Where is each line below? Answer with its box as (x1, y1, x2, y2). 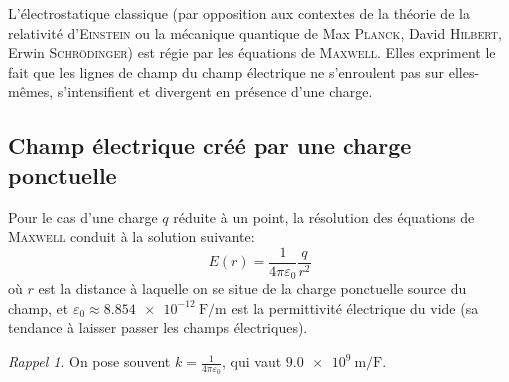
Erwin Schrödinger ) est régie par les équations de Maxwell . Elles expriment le (8, 42, 496, 63)
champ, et (8, 297, 69, 318)
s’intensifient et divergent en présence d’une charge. (57, 81, 373, 102)
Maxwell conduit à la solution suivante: (8, 226, 255, 247)
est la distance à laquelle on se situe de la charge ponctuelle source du (38, 278, 467, 299)
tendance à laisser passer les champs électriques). (8, 317, 308, 338)
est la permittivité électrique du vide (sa (231, 297, 479, 318)
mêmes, (8, 81, 54, 102)
